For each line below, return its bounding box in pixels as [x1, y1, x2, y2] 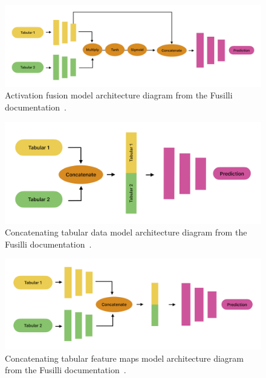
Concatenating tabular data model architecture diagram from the [5, 226, 247, 239]
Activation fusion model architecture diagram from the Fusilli [5, 89, 233, 101]
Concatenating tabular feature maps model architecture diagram [5, 351, 244, 364]
